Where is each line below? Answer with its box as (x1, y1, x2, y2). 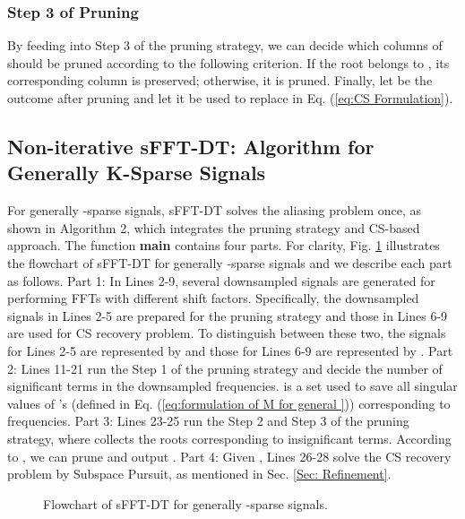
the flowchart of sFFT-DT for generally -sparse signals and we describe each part (7, 253, 452, 272)
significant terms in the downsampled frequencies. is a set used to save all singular (7, 376, 458, 395)
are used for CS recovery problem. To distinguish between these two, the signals (7, 324, 446, 342)
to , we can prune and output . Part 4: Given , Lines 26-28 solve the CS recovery (7, 446, 452, 465)
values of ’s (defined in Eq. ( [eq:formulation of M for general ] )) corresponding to (7, 394, 451, 412)
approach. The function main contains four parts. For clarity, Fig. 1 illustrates (7, 236, 440, 255)
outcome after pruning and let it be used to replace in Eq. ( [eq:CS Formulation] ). (7, 89, 453, 107)
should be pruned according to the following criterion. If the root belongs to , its (7, 53, 450, 72)
